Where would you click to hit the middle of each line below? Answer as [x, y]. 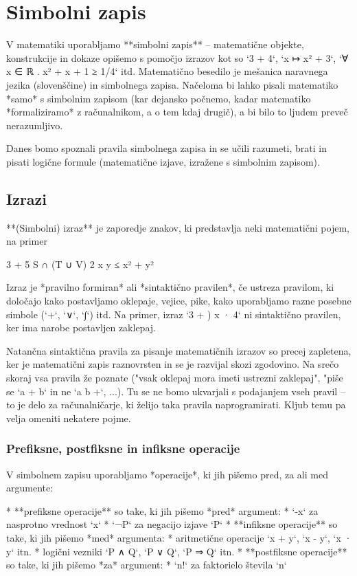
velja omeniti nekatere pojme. [69, 418]
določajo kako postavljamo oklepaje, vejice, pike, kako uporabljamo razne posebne [179, 301]
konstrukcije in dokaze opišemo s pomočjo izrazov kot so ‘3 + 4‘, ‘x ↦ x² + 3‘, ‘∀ [177, 57]
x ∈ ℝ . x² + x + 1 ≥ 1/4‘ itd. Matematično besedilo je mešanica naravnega [167, 71]
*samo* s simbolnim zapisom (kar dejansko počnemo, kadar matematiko [159, 98]
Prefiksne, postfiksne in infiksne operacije [123, 448]
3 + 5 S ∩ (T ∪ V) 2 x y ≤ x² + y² [80, 264]
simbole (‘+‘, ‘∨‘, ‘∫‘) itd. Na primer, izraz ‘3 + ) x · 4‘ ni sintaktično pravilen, [174, 314]
